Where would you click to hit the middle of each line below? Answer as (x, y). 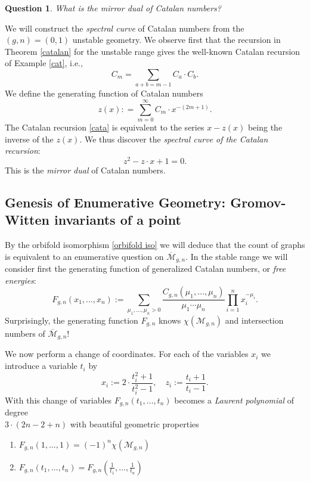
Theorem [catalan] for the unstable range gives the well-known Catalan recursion (153, 51)
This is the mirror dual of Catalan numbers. (85, 170)
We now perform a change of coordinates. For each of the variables (127, 354)
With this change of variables (58, 400)
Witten (27, 220)
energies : (21, 280)
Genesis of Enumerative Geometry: (115, 202)
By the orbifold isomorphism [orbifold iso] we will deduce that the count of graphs (155, 245)
